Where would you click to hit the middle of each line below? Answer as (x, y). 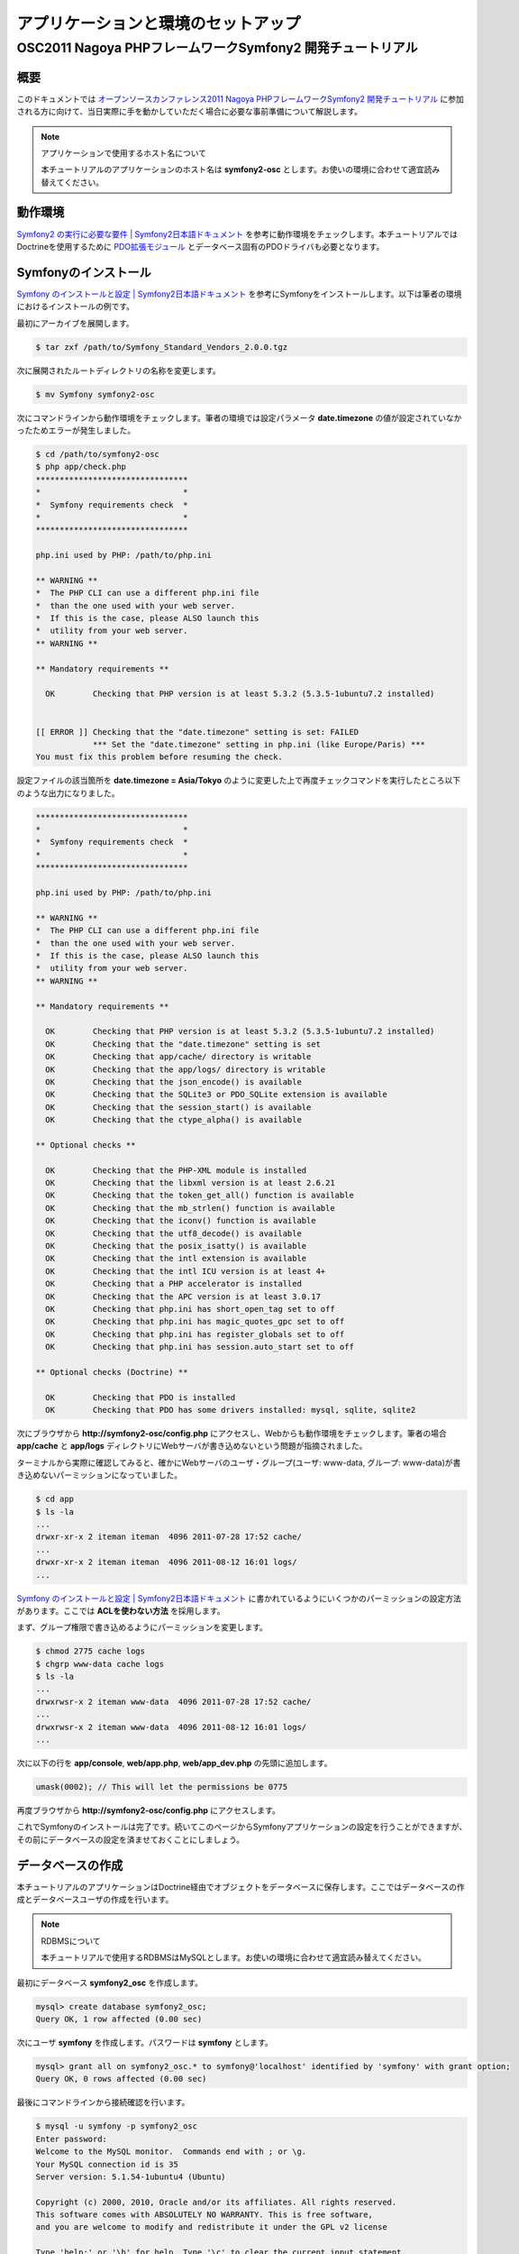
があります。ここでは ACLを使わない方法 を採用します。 (121, 1610)
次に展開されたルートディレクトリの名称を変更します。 (118, 371)
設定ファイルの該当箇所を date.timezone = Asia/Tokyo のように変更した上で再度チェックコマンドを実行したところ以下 (239, 781)
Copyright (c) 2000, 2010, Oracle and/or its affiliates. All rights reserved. (216, 2202)
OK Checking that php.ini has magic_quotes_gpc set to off (195, 1322)
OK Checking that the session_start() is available (178, 1107)
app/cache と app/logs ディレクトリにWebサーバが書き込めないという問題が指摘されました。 (192, 1446)
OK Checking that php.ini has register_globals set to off (195, 1334)
